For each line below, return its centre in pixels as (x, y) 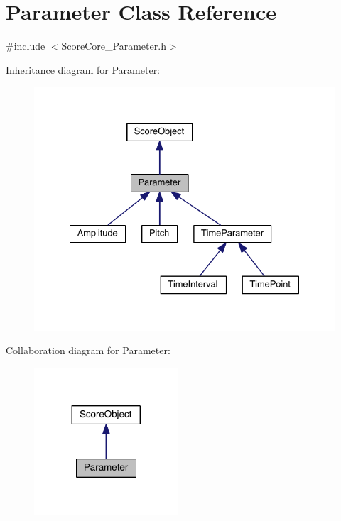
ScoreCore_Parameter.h (114, 46)
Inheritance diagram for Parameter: (83, 69)
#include (26, 46)
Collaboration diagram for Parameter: (88, 350)
